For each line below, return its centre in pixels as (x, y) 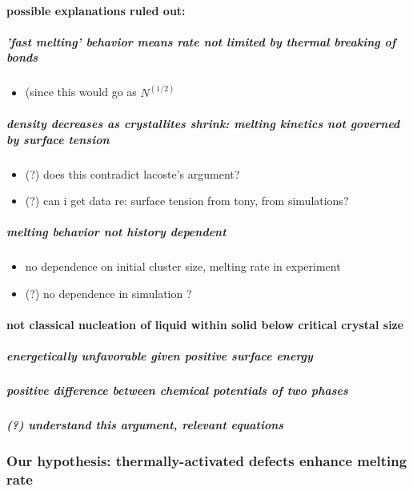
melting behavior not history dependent (116, 232)
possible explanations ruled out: (96, 10)
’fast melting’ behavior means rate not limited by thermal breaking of (201, 41)
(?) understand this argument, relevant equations (145, 425)
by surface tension (58, 139)
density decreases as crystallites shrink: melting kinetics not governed (203, 123)
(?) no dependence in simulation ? (108, 293)
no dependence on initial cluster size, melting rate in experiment (183, 266)
